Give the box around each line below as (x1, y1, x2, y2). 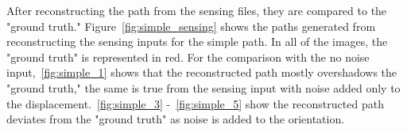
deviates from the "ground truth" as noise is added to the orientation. (6, 111, 345, 127)
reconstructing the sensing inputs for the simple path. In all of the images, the (6, 33, 388, 50)
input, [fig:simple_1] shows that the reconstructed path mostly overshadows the (6, 64, 397, 81)
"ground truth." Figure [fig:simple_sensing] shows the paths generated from (6, 17, 376, 34)
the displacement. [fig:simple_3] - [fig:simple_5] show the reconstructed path (6, 95, 384, 111)
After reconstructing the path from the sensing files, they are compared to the (6, 2, 387, 18)
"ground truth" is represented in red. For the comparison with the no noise (6, 48, 370, 65)
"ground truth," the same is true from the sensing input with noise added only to (6, 79, 401, 96)
